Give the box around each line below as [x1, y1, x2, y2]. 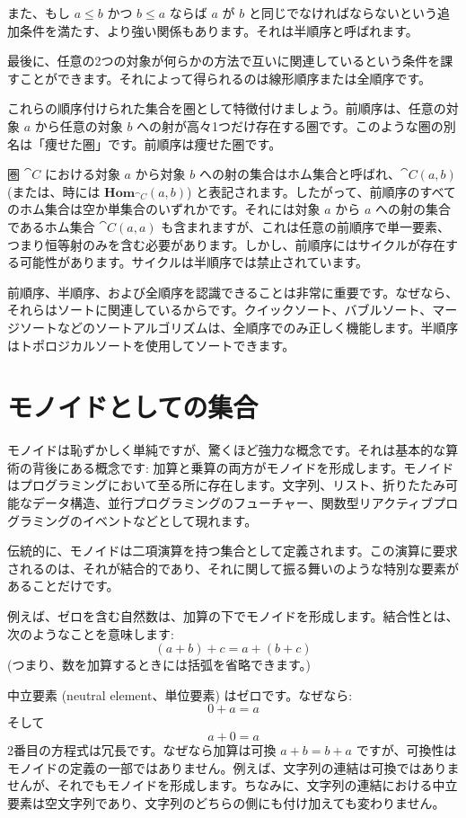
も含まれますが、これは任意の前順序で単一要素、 [161, 217, 450, 236]
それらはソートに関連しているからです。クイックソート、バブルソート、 [7, 300, 433, 319]
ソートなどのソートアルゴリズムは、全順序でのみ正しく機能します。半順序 [19, 317, 459, 336]
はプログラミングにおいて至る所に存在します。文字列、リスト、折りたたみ [7, 476, 445, 494]
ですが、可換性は [356, 740, 457, 759]
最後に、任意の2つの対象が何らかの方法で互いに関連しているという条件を [7, 51, 441, 70]
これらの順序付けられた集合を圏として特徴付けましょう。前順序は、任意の [7, 99, 446, 118]
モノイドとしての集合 [7, 388, 259, 425]
